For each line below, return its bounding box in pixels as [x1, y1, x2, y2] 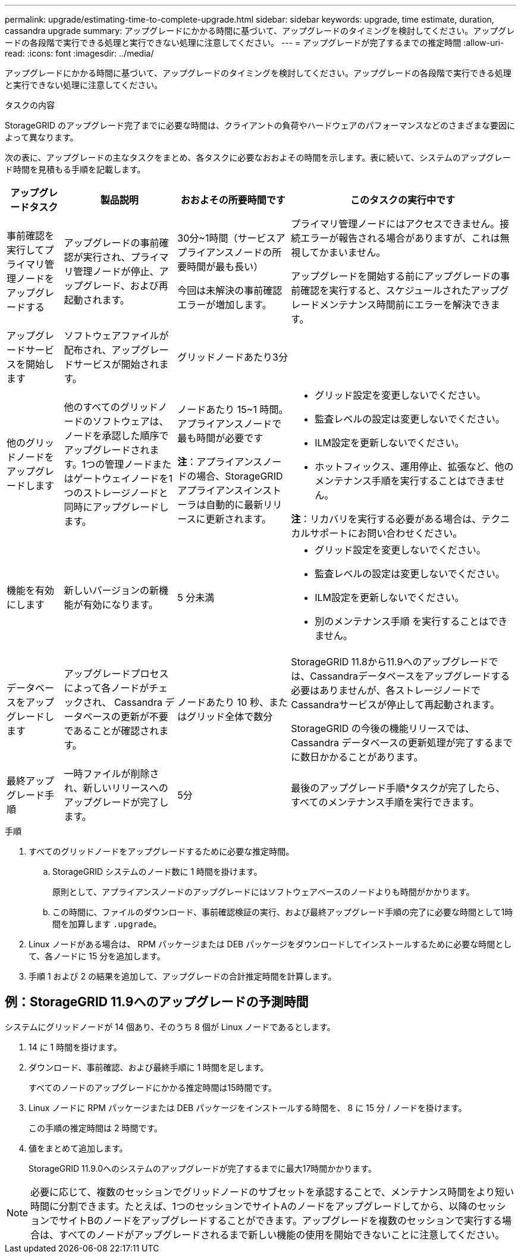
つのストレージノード [64, 487, 159, 499]
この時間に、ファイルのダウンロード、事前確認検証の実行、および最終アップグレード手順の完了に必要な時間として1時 [52, 907, 513, 917]
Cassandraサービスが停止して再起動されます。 [291, 699, 500, 711]
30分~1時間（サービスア [177, 232, 285, 244]
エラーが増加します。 [177, 299, 272, 311]
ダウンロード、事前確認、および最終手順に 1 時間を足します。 [29, 1062, 269, 1072]
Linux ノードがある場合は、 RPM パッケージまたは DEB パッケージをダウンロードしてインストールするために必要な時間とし [29, 939, 512, 949]
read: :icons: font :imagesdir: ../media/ [5, 48, 154, 58]
